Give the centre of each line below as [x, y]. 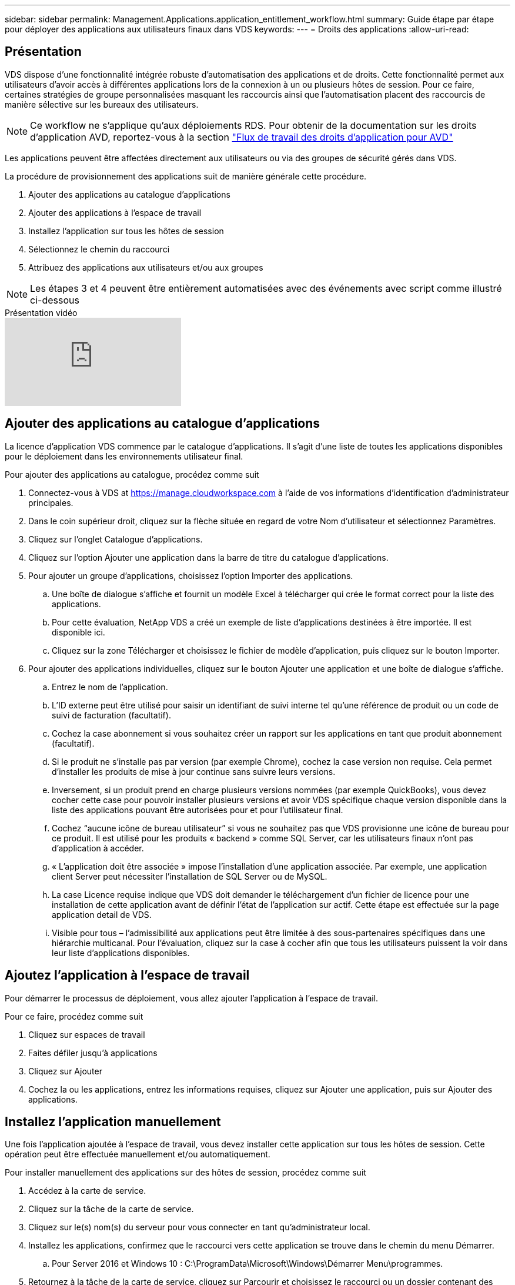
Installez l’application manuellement [113, 1121]
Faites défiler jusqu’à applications [93, 1053]
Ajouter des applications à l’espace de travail [115, 212]
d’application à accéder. [98, 848]
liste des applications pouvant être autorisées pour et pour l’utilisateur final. [198, 810]
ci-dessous [55, 300]
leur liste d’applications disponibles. [121, 953]
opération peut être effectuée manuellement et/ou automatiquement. [138, 1154]
